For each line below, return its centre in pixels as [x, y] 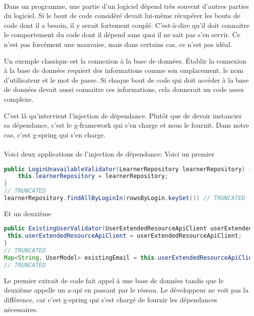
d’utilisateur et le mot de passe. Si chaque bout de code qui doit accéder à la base [126, 79]
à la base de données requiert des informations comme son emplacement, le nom [124, 70]
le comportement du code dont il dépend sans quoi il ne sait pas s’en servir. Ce [122, 34]
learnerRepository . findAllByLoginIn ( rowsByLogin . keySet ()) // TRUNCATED [125, 198]
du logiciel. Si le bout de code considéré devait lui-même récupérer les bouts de [122, 15]
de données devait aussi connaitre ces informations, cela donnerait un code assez [124, 89]
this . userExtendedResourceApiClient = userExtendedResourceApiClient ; [125, 236]
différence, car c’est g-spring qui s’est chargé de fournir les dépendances [111, 299]
